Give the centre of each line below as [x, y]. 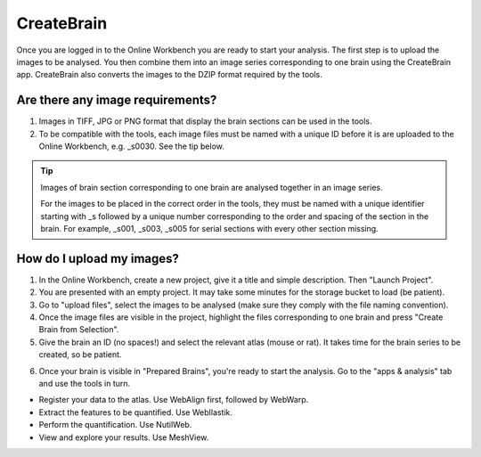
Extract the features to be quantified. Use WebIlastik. [136, 412]
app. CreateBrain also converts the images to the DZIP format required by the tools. [169, 75]
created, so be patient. [80, 355]
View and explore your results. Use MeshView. [124, 437]
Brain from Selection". [79, 330]
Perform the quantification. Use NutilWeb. [115, 425]
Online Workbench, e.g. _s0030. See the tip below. [131, 146]
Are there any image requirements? [117, 100]
